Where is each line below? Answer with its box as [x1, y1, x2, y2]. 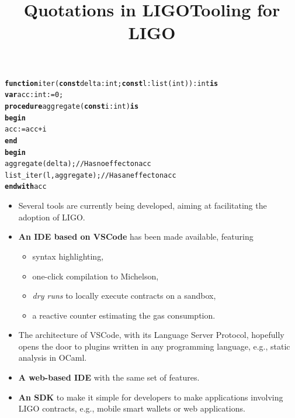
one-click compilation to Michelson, [32, 270, 159, 282]
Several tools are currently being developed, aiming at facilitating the [18, 199, 267, 212]
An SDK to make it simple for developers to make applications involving [18, 391, 283, 403]
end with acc [5, 182, 47, 191]
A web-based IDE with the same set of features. [18, 371, 200, 384]
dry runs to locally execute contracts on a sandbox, [32, 289, 216, 302]
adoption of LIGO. [18, 210, 85, 223]
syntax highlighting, [32, 250, 104, 262]
